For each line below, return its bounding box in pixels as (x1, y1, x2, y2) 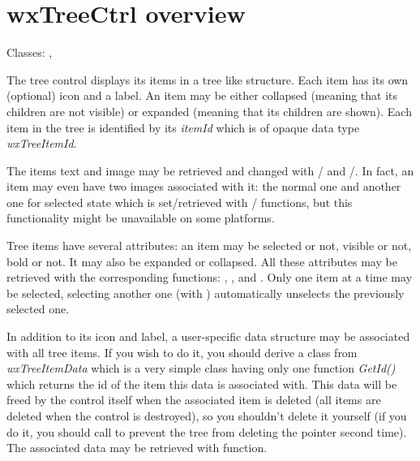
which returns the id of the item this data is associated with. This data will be (6, 375, 397, 392)
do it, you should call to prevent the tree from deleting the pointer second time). (6, 423, 407, 440)
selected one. (6, 300, 70, 317)
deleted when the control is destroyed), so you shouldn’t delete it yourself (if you (6, 407, 407, 424)
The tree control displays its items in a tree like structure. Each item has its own (6, 71, 409, 88)
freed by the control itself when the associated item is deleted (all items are (6, 391, 381, 408)
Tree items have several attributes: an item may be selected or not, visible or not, (6, 237, 412, 254)
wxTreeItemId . (6, 135, 77, 152)
